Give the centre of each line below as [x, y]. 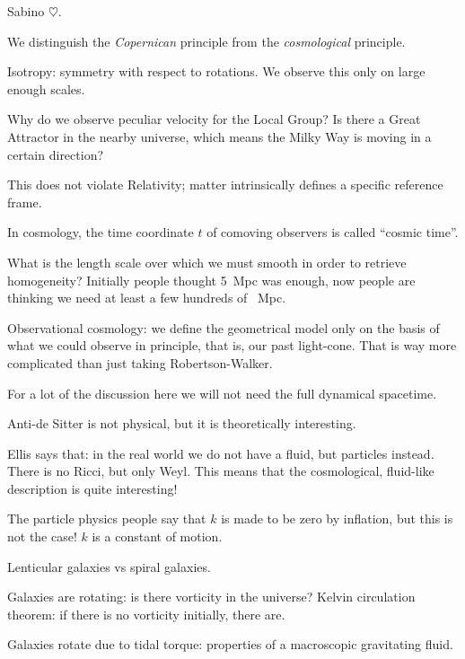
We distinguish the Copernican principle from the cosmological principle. [206, 41]
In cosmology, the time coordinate [101, 232]
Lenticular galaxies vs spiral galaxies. [109, 566]
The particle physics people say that [107, 518]
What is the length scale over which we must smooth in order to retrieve [207, 262]
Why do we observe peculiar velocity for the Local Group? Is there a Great [214, 119]
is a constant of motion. [157, 536]
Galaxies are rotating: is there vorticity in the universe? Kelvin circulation [211, 597]
